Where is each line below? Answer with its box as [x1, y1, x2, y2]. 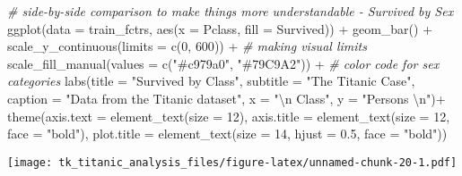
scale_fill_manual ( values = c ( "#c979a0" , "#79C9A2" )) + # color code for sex [7, 54, 440, 72]
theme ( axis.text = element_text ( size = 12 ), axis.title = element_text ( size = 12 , [7, 106, 450, 125]
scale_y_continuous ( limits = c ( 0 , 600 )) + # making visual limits [7, 37, 367, 55]
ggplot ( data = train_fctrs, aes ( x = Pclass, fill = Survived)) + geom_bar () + [7, 19, 433, 38]
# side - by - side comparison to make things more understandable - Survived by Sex [7, 2, 454, 20]
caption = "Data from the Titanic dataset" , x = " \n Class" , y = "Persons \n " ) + [7, 88, 446, 107]
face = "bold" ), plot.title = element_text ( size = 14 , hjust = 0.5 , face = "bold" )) [7, 124, 448, 143]
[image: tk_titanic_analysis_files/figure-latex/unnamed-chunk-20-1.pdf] [7, 155, 458, 169]
